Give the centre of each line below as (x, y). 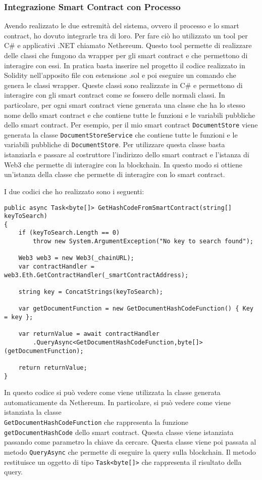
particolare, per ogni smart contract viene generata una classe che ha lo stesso (125, 104)
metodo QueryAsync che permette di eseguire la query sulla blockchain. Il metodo (130, 451)
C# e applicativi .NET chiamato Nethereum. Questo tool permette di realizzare (128, 45)
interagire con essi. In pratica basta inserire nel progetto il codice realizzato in (125, 65)
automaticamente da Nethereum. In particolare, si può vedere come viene (117, 402)
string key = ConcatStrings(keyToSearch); (91, 292)
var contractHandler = (56, 267)
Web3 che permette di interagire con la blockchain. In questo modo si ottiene (123, 164)
